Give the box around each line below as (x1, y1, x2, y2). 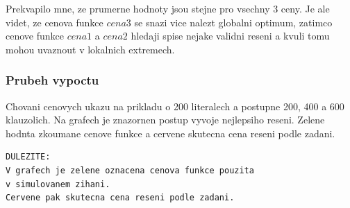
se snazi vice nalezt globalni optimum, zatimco (134, 15, 333, 29)
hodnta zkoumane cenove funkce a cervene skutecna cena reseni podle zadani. (6, 125, 335, 140)
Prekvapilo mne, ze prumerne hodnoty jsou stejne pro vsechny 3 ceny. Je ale (6, 1, 330, 15)
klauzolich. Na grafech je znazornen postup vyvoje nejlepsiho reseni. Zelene (6, 112, 325, 127)
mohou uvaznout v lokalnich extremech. (6, 42, 175, 56)
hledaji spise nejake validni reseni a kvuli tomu (131, 28, 330, 43)
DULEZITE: (6, 152, 51, 162)
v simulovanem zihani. (6, 179, 110, 189)
